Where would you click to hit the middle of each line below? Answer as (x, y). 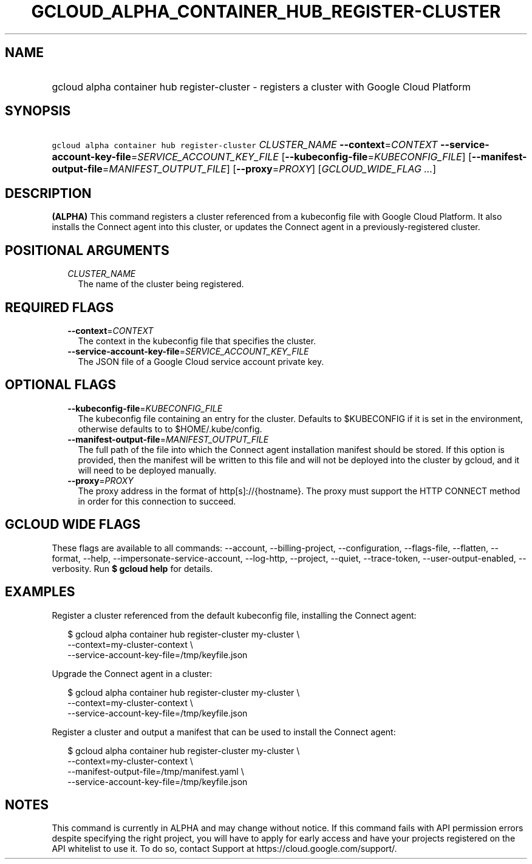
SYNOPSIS (38, 111)
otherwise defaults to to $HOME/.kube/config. (170, 429)
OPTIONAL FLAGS (60, 385)
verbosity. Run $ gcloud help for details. (132, 568)
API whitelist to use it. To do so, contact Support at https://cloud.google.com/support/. (224, 849)
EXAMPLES (40, 592)
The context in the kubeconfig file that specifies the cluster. (197, 341)
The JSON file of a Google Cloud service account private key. (201, 361)
